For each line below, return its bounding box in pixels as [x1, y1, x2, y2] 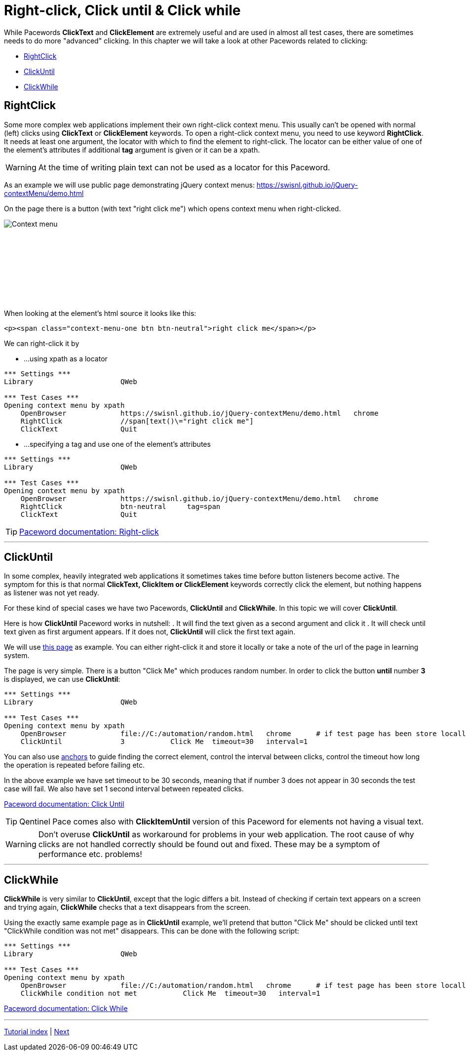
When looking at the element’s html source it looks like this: [4, 309, 196, 317]
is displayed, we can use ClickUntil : [4, 675, 120, 684]
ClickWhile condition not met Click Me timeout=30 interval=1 [20, 989, 320, 998]
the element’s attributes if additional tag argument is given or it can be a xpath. [4, 145, 260, 154]
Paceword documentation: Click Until [4, 800, 124, 809]
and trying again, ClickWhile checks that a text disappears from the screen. [4, 903, 251, 912]
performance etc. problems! [38, 849, 142, 860]
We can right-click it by [4, 339, 79, 348]
